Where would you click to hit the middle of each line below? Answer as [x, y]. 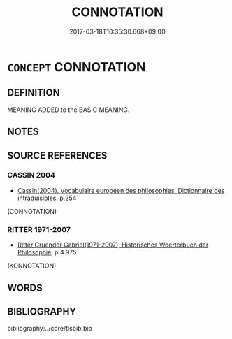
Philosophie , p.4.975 [47, 252]
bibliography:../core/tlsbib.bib [50, 329]
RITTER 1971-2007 [39, 229]
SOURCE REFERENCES [57, 156]
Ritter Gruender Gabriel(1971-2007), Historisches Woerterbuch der [113, 245]
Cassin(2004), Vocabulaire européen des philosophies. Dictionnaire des [121, 190]
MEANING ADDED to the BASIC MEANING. [68, 110]
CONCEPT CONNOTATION [77, 67]
